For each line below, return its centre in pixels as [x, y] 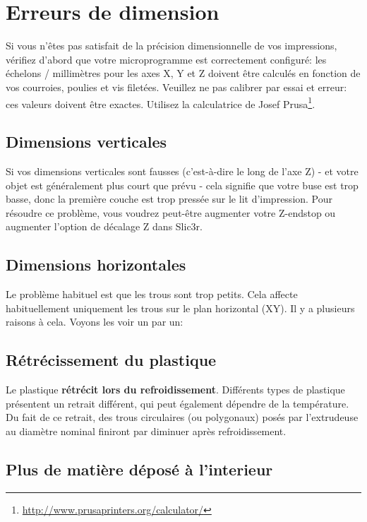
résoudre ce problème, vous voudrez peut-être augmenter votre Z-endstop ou [171, 212]
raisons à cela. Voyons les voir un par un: [95, 322]
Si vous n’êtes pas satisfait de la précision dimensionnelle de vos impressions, [172, 46]
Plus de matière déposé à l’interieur [139, 469]
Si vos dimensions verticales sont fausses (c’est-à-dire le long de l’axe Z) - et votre [182, 171]
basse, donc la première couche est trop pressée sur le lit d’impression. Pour [169, 199]
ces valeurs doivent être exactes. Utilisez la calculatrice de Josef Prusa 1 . [161, 102]
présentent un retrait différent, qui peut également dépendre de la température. [178, 403]
